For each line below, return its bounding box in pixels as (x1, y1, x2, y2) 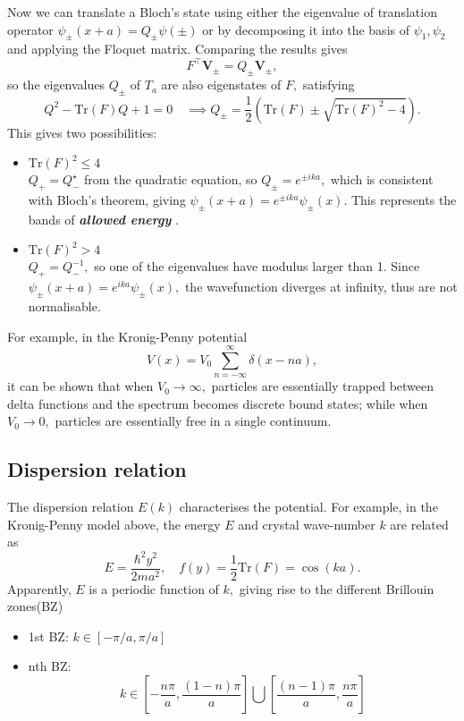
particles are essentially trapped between (211, 377, 434, 395)
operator (7, 20, 54, 38)
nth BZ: (28, 657, 72, 675)
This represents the (350, 190, 457, 208)
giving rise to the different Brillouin (239, 579, 434, 598)
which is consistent (330, 170, 434, 189)
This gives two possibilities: (7, 123, 157, 141)
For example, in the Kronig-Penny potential (7, 327, 248, 345)
